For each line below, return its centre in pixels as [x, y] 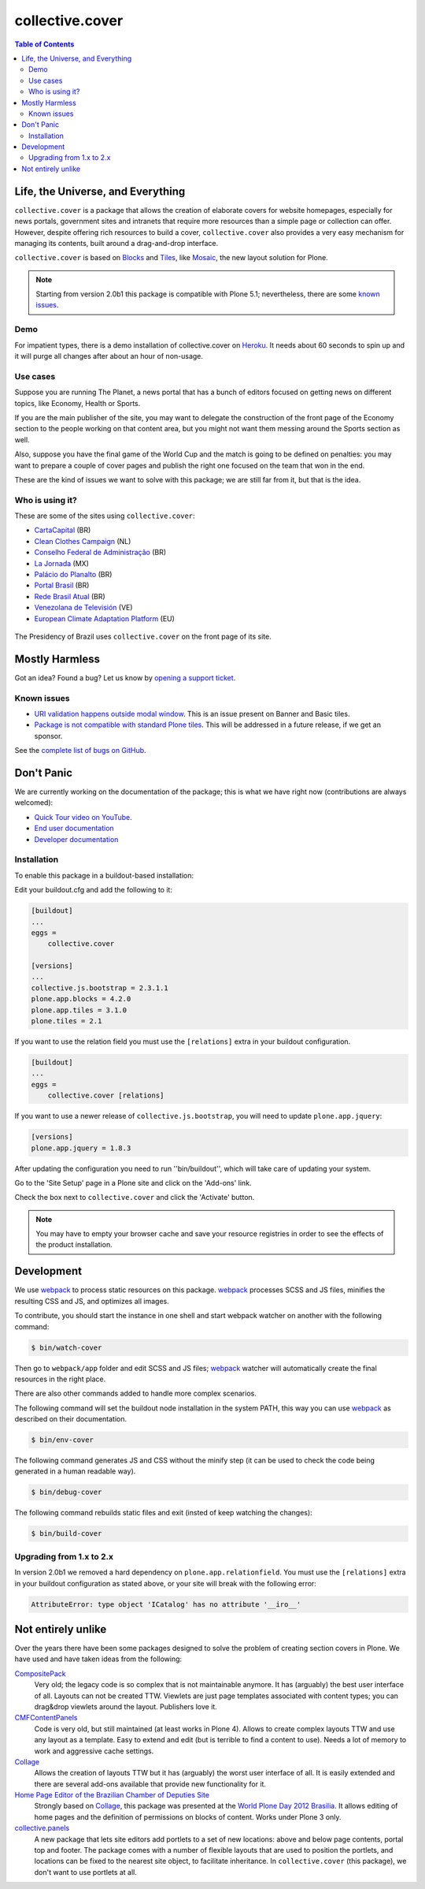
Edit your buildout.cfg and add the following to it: [94, 890]
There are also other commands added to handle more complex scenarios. [136, 1393]
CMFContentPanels [46, 1718]
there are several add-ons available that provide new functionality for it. [150, 1784]
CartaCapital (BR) [63, 530]
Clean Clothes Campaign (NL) [83, 541]
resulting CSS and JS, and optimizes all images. [92, 1301]
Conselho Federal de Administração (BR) [100, 553]
